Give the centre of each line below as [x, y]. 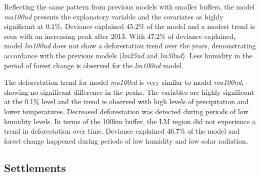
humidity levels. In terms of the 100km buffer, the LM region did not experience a [130, 121]
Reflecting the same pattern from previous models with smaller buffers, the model [129, 6]
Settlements [35, 167]
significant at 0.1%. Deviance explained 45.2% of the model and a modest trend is [129, 26]
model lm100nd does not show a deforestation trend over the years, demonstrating [130, 46]
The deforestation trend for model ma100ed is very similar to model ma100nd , [124, 82]
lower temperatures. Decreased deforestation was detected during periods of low [126, 111]
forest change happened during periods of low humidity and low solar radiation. [126, 140]
